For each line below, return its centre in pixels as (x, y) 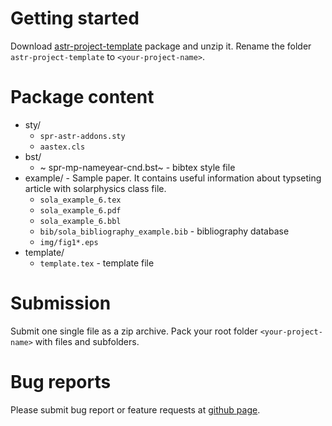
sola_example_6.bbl (80, 221)
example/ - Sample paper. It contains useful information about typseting (173, 178)
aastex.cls (62, 147)
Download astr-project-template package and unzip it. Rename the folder (161, 46)
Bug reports (61, 382)
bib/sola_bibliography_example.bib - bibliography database (164, 231)
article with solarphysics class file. (95, 188)
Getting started (75, 18)
